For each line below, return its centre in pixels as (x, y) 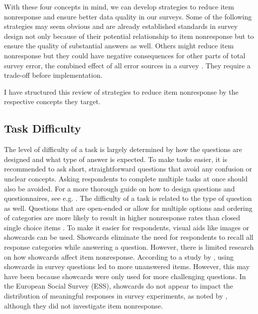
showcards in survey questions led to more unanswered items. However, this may (127, 266)
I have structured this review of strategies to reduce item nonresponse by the (121, 91)
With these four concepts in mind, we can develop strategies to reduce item (119, 6)
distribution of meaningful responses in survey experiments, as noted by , (116, 296)
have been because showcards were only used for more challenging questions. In (125, 276)
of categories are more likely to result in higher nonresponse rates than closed (122, 218)
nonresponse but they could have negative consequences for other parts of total (125, 55)
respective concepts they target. (52, 101)
